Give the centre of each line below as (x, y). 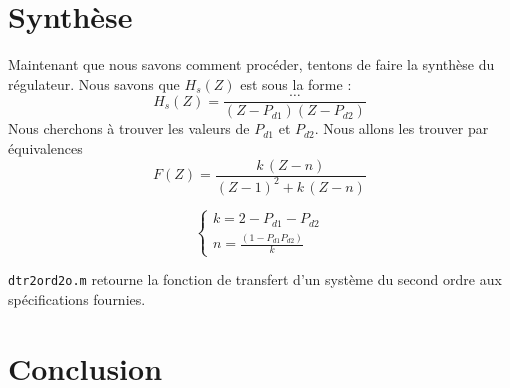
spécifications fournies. (77, 298)
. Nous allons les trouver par (401, 128)
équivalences (45, 147)
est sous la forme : (296, 83)
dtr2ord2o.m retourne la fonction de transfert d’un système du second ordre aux (255, 279)
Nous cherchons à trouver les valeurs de (129, 128)
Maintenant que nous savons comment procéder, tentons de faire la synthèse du (251, 64)
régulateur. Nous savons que (94, 83)
